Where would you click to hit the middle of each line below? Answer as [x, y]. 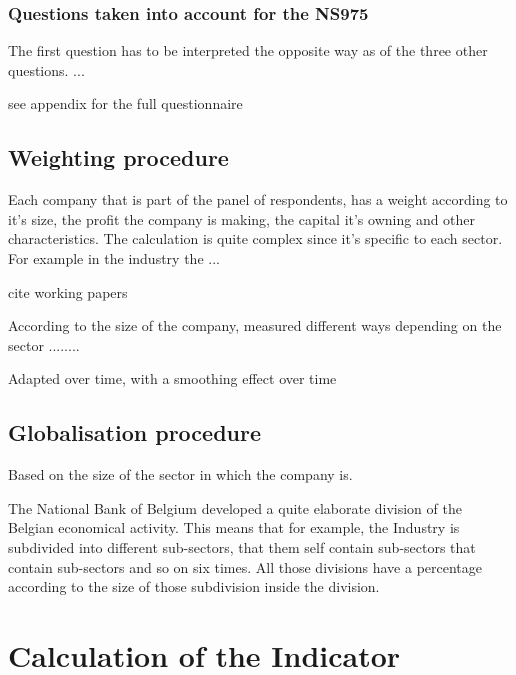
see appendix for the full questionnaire [125, 103]
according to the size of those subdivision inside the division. [194, 586]
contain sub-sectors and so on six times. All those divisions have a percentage [245, 566]
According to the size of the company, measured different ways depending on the [255, 325]
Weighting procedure [118, 157]
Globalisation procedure [134, 432]
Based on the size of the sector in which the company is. [180, 474]
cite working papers [68, 291]
